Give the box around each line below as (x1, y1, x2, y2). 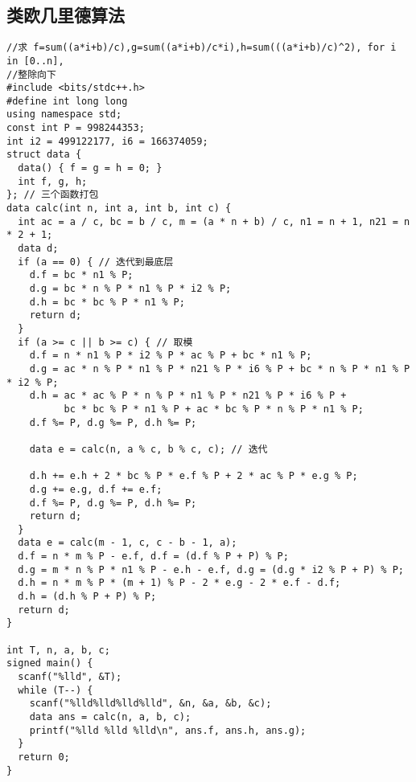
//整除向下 (6, 68, 56, 80)
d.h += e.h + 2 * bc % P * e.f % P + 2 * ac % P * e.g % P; (29, 470, 358, 482)
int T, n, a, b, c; (6, 644, 110, 656)
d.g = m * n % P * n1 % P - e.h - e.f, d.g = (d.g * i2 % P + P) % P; (18, 563, 404, 575)
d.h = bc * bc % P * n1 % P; (29, 296, 185, 308)
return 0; (18, 751, 70, 763)
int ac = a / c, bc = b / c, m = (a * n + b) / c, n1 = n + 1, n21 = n (18, 215, 410, 227)
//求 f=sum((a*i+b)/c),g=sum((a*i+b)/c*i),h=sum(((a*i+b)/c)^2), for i (6, 42, 397, 54)
